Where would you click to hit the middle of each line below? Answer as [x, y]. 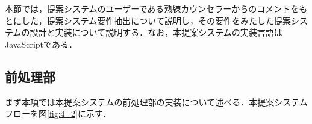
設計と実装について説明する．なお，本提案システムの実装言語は [156, 32]
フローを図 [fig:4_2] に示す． [58, 113]
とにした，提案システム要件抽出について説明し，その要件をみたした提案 [148, 20]
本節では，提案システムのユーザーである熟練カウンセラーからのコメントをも [156, 8]
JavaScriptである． [41, 44]
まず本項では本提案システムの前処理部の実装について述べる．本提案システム [156, 101]
